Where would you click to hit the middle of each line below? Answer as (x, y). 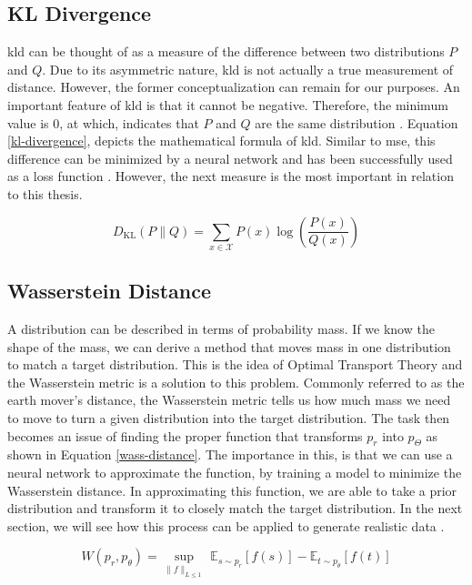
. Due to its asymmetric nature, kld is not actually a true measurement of (248, 69)
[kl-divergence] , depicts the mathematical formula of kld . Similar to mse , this (221, 141)
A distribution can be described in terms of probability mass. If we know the (221, 329)
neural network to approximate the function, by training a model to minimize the (235, 473)
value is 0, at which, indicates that (103, 122)
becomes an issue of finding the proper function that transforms (185, 435)
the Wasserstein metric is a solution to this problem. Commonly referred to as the (236, 382)
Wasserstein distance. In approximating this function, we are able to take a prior (232, 490)
